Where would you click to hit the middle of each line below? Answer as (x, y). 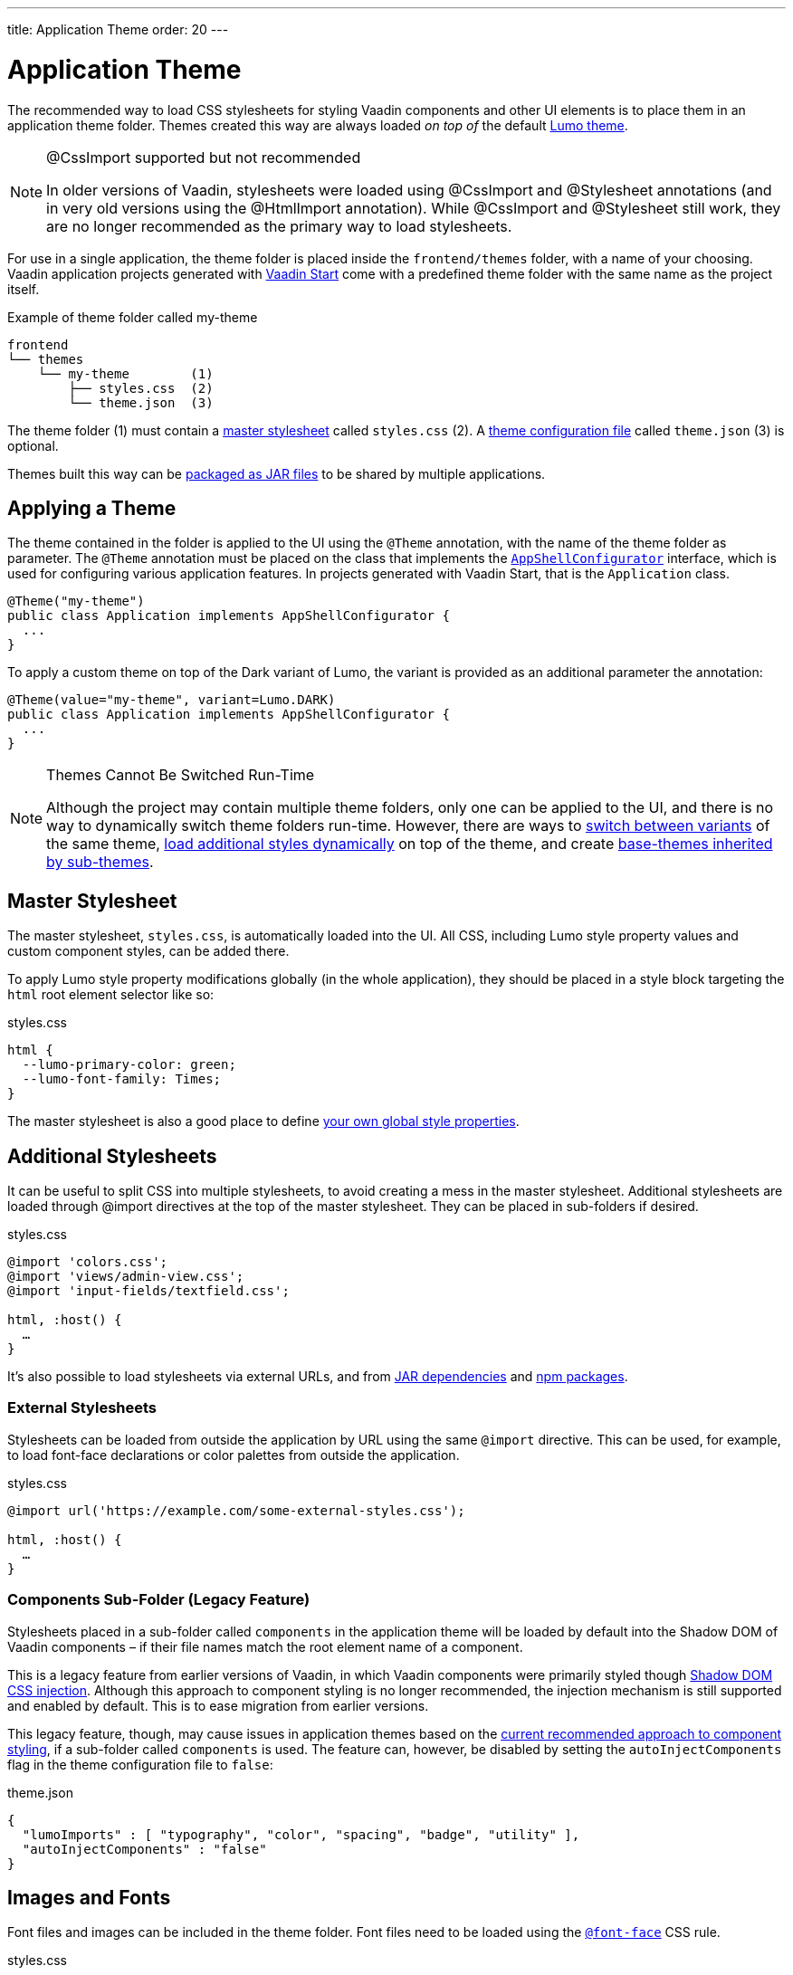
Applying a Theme (92, 508)
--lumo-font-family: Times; (122, 1079)
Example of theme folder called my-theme (133, 317)
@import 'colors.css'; (88, 1262)
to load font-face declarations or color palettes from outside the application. (234, 1455)
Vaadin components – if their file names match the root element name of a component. (265, 1646)
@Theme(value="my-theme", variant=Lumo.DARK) (172, 700)
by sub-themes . (100, 862)
